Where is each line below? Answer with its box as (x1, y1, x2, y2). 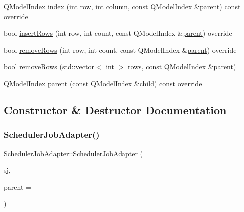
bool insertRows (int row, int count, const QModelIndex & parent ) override (4, 28, 232, 38)
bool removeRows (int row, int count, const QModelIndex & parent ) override (4, 44, 237, 55)
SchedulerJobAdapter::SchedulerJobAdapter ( (4, 148, 143, 158)
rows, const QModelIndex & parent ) (127, 61, 236, 72)
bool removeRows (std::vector (4, 61, 94, 72)
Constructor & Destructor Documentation (4, 102, 227, 117)
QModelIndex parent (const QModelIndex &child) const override (4, 78, 202, 88)
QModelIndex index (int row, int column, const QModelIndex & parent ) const (4, 1, 241, 11)
